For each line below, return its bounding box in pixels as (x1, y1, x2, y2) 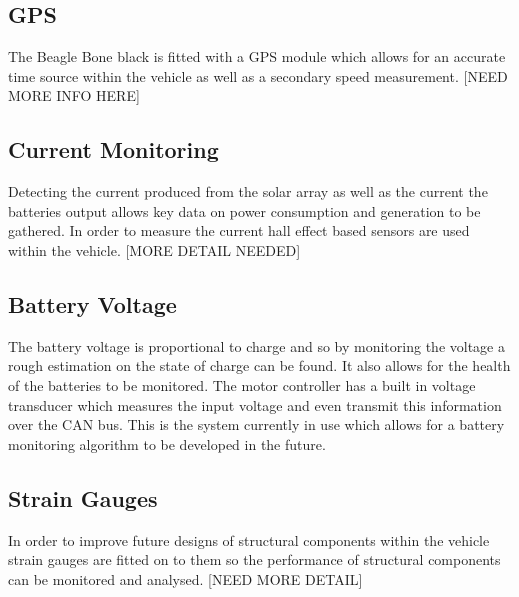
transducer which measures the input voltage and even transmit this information (8, 394, 502, 415)
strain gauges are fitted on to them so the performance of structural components (8, 549, 501, 570)
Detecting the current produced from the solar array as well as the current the (8, 181, 488, 202)
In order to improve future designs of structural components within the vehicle (8, 529, 490, 550)
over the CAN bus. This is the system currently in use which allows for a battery (8, 414, 505, 435)
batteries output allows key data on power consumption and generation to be (8, 200, 481, 221)
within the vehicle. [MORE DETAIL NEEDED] (8, 239, 301, 260)
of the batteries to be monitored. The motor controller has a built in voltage (8, 374, 476, 395)
